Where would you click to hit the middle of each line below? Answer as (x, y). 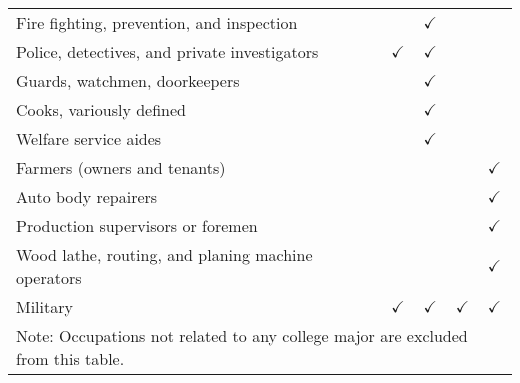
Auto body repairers (87, 196)
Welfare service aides (89, 138)
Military (44, 306)
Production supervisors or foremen (137, 225)
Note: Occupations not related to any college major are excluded (242, 335)
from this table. (70, 358)
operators (49, 277)
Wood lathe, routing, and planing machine (164, 254)
